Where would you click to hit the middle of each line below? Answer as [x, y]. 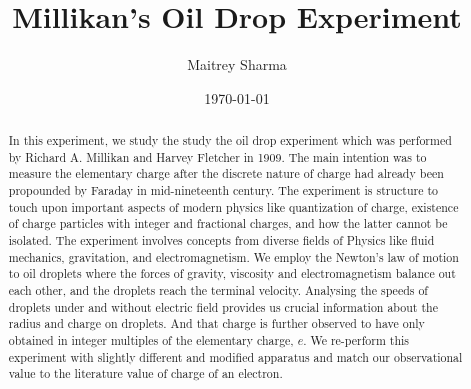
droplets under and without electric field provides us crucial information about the [223, 306]
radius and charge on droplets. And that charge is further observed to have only [216, 323]
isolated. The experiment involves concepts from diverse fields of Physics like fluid [221, 240]
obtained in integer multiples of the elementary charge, [151, 339]
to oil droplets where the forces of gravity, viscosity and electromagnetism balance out [232, 273]
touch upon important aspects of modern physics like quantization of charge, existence [233, 206]
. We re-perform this [356, 339]
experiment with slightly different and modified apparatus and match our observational [235, 356]
